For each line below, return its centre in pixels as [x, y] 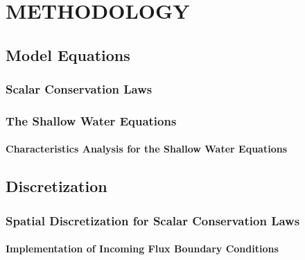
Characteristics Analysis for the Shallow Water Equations [146, 149]
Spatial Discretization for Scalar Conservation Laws [153, 220]
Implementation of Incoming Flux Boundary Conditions [142, 249]
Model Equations [68, 54]
